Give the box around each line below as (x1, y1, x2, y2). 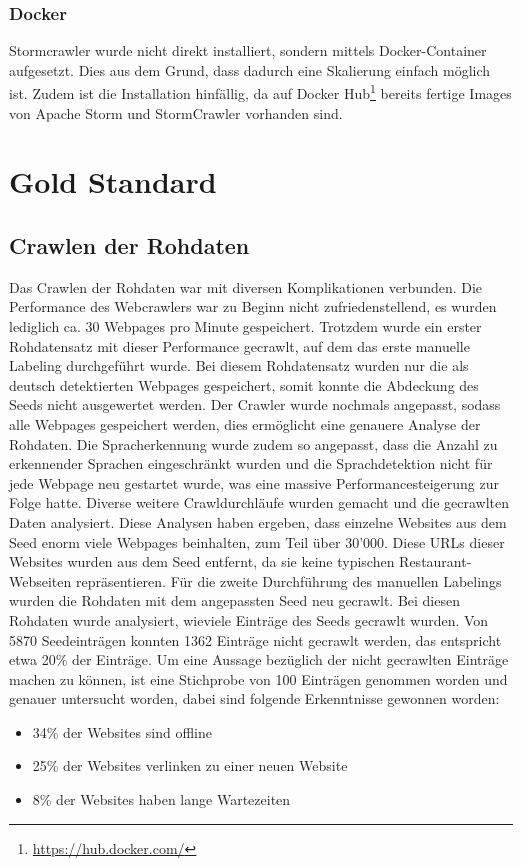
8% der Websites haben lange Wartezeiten (32, 789, 291, 810)
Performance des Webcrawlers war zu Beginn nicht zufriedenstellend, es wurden (9, 296, 497, 317)
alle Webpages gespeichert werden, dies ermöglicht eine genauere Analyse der (9, 413, 481, 434)
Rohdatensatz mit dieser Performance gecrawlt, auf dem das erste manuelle (9, 335, 470, 356)
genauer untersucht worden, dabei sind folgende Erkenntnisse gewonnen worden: (9, 688, 500, 709)
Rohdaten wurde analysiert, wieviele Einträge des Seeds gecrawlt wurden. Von (9, 609, 489, 630)
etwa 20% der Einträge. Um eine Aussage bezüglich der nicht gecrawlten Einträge (9, 649, 509, 670)
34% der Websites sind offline (32, 721, 212, 742)
